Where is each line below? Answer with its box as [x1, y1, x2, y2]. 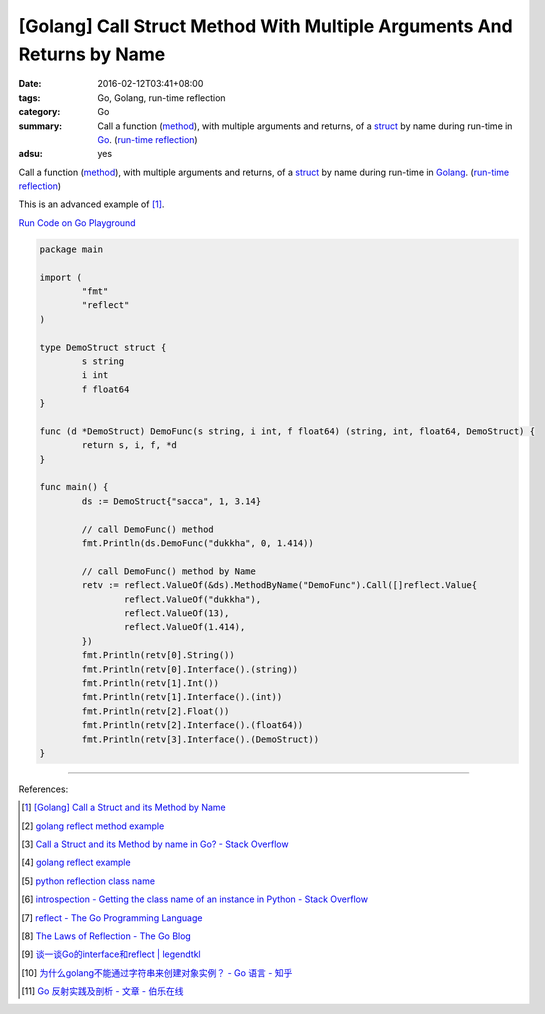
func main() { [39, 481, 109, 493]
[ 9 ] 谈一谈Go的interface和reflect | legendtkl [21, 948, 201, 960]
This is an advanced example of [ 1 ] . [18, 198, 165, 210]
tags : [18, 91, 41, 104]
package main [39, 243, 104, 255]
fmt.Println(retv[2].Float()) [81, 705, 230, 717]
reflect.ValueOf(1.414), [123, 621, 246, 633]
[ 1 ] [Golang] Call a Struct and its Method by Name [21, 801, 227, 814]
